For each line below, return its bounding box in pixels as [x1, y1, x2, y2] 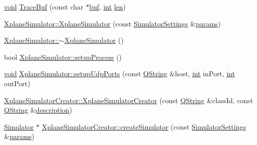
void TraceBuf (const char [4, 1, 84, 11]
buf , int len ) [89, 1, 126, 11]
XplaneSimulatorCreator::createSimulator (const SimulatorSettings [41, 121, 246, 132]
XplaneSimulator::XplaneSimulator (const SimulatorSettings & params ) [4, 18, 221, 28]
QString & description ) [4, 105, 72, 115]
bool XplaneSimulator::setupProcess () [4, 51, 122, 62]
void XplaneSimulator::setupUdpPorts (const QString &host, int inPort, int [4, 68, 235, 79]
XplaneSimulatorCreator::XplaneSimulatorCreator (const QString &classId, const [4, 95, 253, 105]
